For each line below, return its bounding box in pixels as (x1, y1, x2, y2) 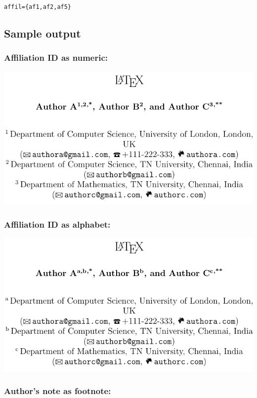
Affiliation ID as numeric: (4, 51, 108, 64)
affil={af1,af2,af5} (4, 3, 72, 10)
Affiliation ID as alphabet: (4, 218, 111, 230)
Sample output (4, 25, 81, 40)
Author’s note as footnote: (4, 385, 111, 397)
